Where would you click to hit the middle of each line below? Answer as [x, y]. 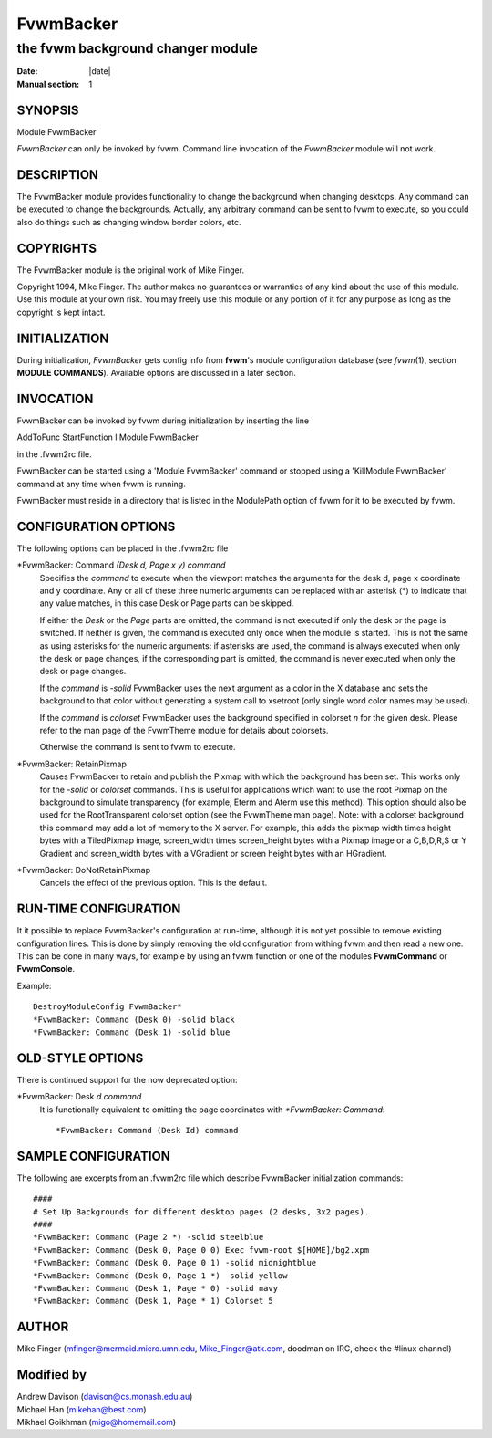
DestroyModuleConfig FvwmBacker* [108, 1007]
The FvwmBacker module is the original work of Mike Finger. [131, 270]
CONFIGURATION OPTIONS [96, 526]
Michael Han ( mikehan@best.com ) [82, 1409]
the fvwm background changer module [138, 48]
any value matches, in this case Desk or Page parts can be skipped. [167, 603]
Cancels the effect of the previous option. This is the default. [154, 883]
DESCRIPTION [58, 175]
